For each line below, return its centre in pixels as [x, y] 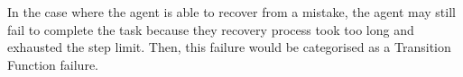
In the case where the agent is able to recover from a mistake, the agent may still [231, 12]
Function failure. [53, 64]
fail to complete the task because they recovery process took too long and [211, 29]
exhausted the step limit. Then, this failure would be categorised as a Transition [229, 47]
